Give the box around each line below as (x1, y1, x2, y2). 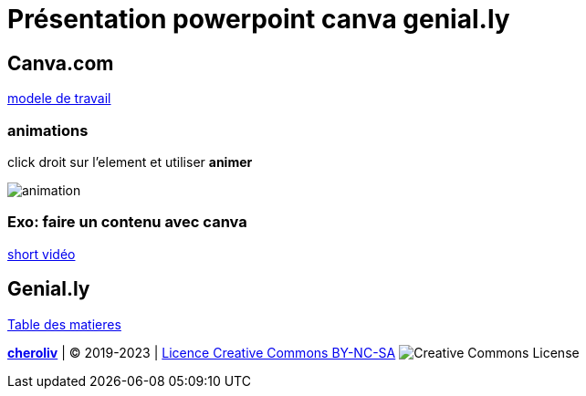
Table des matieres (7, 316, 121, 332)
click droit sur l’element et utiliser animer (7, 153, 253, 170)
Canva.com (7, 51, 114, 75)
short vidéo (7, 245, 76, 262)
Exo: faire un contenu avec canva (7, 213, 247, 232)
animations (7, 120, 89, 140)
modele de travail (7, 90, 111, 107)
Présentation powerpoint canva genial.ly (7, 4, 510, 35)
